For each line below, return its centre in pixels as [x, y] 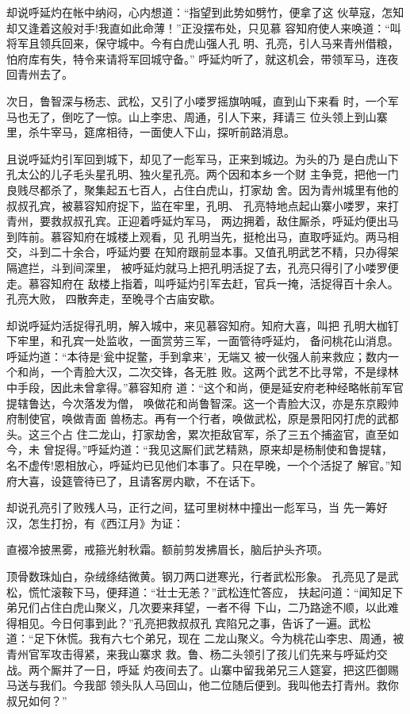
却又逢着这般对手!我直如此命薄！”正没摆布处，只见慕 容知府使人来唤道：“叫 [204, 27]
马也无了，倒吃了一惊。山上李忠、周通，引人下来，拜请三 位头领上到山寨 [197, 116]
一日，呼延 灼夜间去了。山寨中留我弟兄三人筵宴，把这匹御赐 [241, 669]
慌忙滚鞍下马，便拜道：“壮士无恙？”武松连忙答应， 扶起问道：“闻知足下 [216, 591]
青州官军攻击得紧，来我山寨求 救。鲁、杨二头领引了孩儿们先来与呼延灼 [192, 653]
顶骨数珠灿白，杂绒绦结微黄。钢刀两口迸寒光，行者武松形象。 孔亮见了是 [197, 576]
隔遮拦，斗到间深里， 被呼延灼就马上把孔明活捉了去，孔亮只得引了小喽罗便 [203, 267]
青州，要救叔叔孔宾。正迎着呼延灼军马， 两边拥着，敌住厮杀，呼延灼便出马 [203, 221]
